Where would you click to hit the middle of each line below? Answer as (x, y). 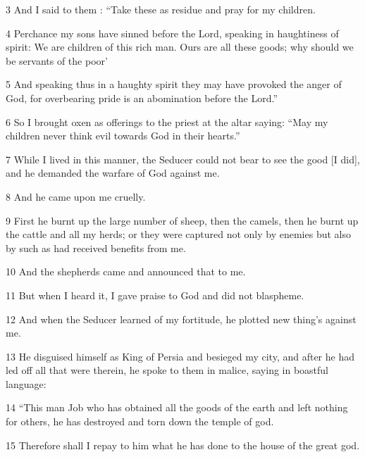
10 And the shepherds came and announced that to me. (126, 271)
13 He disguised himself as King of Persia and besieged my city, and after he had (180, 356)
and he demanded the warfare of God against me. (113, 173)
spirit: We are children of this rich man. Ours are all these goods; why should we (180, 47)
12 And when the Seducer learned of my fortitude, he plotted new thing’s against (181, 319)
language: (26, 383)
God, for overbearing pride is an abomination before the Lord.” (142, 98)
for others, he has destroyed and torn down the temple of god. (140, 421)
